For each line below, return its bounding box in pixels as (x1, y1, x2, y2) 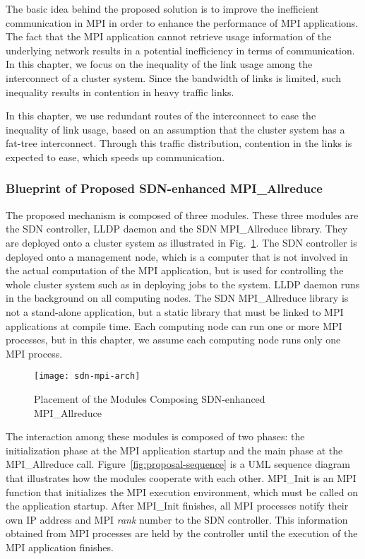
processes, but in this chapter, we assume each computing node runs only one (6, 332, 341, 347)
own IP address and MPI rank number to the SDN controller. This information (6, 512, 348, 526)
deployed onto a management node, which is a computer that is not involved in (6, 249, 348, 264)
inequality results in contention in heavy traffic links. (6, 84, 234, 99)
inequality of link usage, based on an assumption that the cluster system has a (6, 122, 345, 136)
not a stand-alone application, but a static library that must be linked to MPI (6, 304, 344, 319)
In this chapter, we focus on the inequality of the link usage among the (6, 57, 313, 71)
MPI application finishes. (6, 539, 114, 554)
